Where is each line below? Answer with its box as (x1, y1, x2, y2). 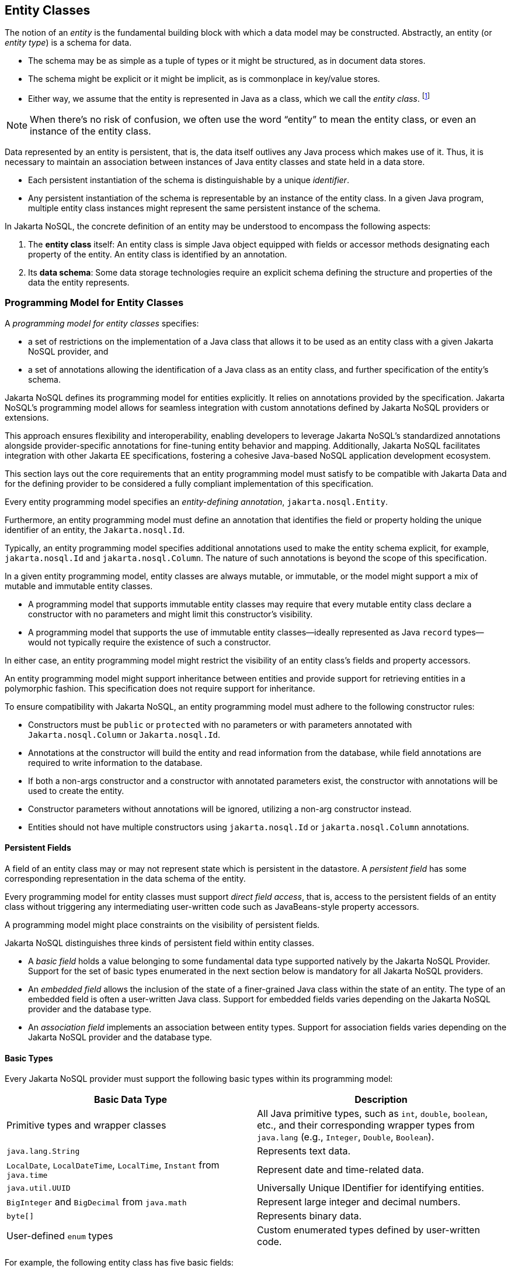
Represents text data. (257, 1145, 351, 1157)
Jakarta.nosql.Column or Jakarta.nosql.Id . (28, 729, 221, 740)
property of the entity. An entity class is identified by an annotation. (28, 249, 287, 260)
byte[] (6, 1211, 34, 1221)
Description (354, 1094, 408, 1106)
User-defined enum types (6, 1230, 113, 1242)
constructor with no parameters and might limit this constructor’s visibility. (28, 609, 313, 619)
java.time (6, 1171, 48, 1180)
